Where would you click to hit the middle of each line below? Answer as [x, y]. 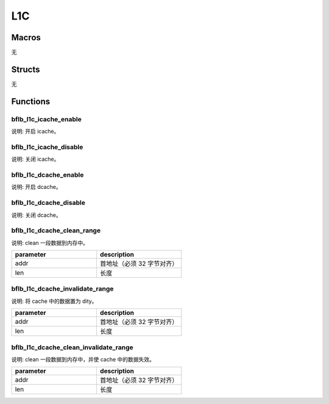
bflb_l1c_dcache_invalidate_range [62, 289]
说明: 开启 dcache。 [36, 187]
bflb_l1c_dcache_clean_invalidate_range [72, 347]
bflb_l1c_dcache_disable [48, 203]
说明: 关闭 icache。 [35, 159]
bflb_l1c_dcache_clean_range [56, 230]
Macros [26, 37]
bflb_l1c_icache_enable [47, 119]
